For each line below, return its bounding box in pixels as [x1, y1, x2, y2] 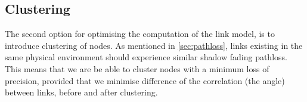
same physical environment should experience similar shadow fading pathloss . [5, 51, 287, 63]
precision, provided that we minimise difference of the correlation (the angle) [5, 74, 285, 86]
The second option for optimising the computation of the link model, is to [5, 27, 275, 40]
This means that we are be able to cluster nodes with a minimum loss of [5, 62, 269, 75]
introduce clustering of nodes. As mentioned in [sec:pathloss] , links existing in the [5, 39, 303, 51]
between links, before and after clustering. [5, 86, 158, 98]
